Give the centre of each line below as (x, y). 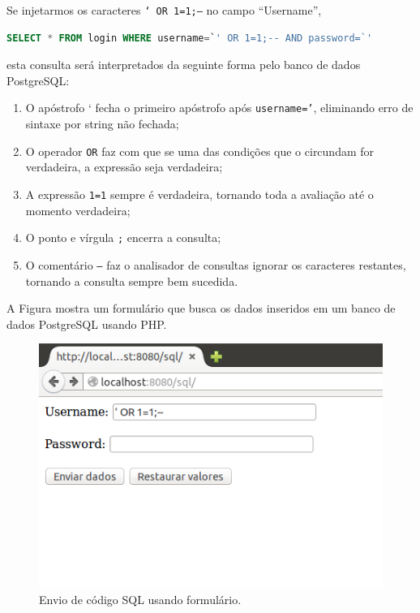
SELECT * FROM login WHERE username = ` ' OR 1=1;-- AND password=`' (190, 38)
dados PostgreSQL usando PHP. (87, 324)
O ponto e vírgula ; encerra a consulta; (123, 237)
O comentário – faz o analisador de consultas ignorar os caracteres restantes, (216, 264)
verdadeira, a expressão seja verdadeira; (124, 167)
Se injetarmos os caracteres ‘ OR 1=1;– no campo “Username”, (164, 10)
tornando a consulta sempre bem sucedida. (132, 281)
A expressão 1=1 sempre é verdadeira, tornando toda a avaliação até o (199, 194)
